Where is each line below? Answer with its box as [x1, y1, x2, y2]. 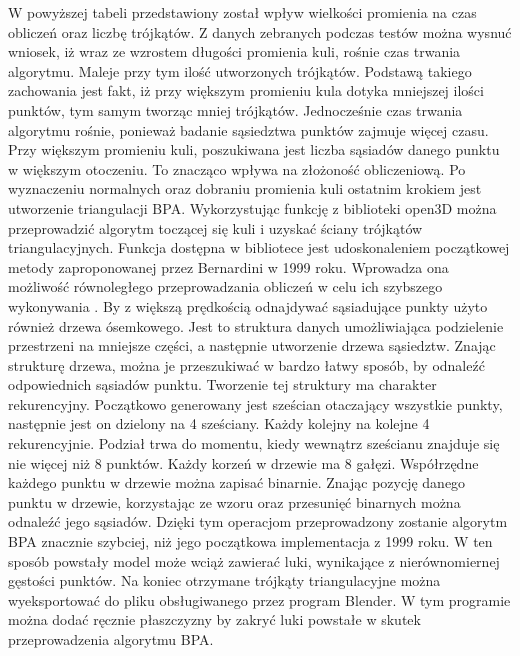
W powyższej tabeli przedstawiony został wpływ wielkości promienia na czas [8, 2, 477, 22]
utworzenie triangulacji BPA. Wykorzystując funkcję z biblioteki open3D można [8, 197, 497, 218]
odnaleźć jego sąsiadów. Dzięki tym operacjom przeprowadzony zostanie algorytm [8, 511, 508, 532]
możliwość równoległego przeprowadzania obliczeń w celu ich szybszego [8, 276, 443, 297]
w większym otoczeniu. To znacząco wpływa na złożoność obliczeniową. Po [8, 158, 466, 179]
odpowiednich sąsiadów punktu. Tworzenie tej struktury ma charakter [8, 374, 437, 395]
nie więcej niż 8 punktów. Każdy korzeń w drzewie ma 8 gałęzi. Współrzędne [8, 452, 479, 473]
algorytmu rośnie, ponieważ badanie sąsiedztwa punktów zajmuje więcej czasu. [8, 119, 489, 140]
